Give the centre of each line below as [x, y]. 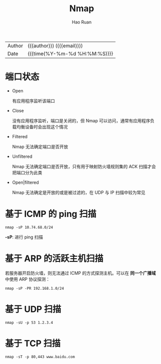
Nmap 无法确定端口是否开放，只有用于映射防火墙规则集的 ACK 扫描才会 [84, 166]
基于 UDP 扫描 [33, 309]
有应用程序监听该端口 [33, 101]
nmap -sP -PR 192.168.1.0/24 [35, 288]
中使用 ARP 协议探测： [27, 279]
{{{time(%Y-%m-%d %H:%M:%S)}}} [70, 53]
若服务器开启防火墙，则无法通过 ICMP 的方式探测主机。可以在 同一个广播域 [80, 273]
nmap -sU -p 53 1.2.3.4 [29, 322]
